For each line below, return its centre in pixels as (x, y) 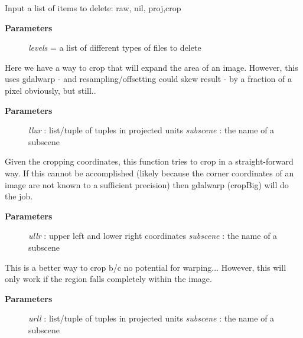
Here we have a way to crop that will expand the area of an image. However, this (151, 67)
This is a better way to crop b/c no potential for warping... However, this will (146, 267)
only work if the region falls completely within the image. (108, 279)
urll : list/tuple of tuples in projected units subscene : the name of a (151, 318)
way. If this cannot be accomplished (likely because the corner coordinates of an (149, 173)
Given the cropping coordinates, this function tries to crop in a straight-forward (149, 161)
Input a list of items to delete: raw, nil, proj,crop (93, 8)
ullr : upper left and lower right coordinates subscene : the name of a (153, 236)
